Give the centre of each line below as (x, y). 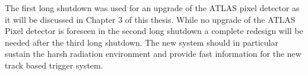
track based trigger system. (54, 65)
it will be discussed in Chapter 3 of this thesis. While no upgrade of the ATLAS (150, 19)
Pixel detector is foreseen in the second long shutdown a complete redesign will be (154, 31)
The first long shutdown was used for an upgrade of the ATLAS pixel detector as (152, 8)
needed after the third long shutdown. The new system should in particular (142, 42)
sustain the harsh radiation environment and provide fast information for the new (153, 54)
